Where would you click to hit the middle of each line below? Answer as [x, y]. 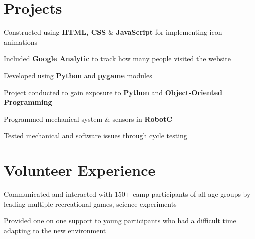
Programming [28, 102]
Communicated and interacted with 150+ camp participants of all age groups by [127, 194]
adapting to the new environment [55, 230]
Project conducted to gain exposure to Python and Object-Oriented [113, 92]
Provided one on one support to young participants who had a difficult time [120, 221]
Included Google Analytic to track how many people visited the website [117, 59]
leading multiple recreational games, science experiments [90, 204]
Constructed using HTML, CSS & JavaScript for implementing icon [113, 32]
